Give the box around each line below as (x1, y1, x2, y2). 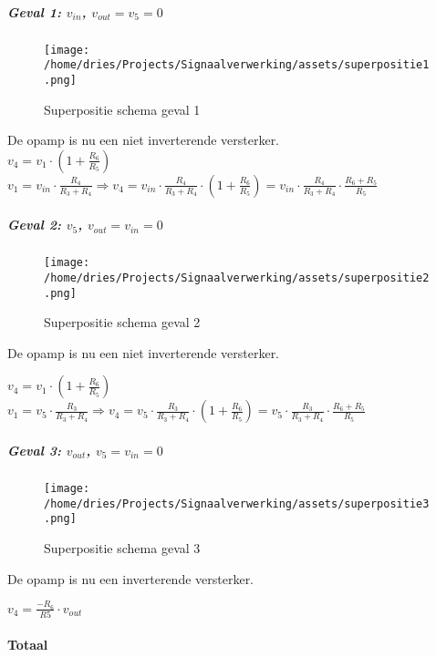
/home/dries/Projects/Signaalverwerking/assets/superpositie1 (44, 58, 430, 72)
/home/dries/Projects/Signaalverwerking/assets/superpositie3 (44, 497, 430, 510)
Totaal (7, 634, 48, 653)
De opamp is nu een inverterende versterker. (7, 569, 254, 588)
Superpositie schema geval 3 (44, 538, 201, 557)
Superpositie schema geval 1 (44, 99, 201, 118)
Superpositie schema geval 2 (44, 313, 201, 332)
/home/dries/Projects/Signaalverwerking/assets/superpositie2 (44, 271, 430, 284)
